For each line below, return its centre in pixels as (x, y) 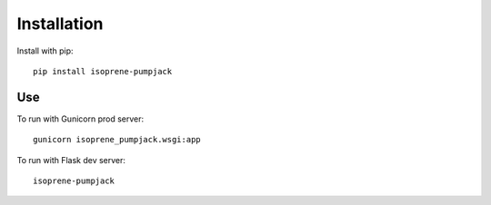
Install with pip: (45, 51)
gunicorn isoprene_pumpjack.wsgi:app (117, 140)
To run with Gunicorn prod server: (80, 119)
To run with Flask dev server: (71, 160)
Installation (60, 24)
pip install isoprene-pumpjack (103, 71)
